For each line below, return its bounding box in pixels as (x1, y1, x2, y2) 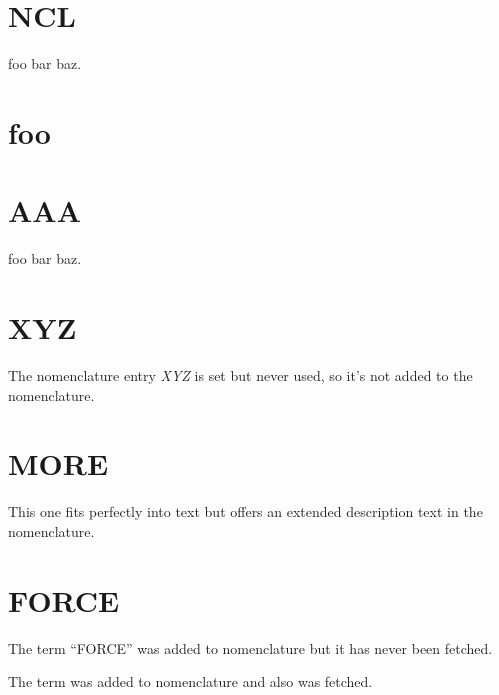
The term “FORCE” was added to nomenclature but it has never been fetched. (8, 637, 493, 658)
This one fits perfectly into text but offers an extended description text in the (8, 501, 483, 522)
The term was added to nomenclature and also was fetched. (8, 671, 373, 692)
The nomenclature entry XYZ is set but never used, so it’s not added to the (8, 364, 473, 385)
